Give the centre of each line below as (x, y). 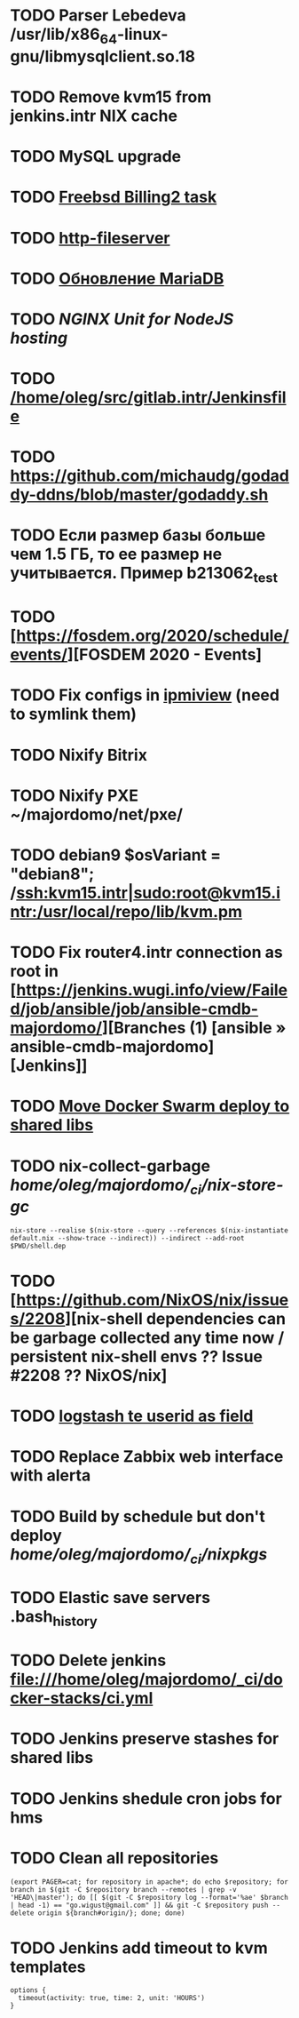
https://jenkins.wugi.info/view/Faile (152, 990)
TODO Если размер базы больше (138, 535)
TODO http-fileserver (90, 238)
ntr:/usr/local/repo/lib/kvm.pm (126, 912)
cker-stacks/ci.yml (82, 1699)
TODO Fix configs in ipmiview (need (145, 695)
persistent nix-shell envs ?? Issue (137, 1357)
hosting (39, 338)
